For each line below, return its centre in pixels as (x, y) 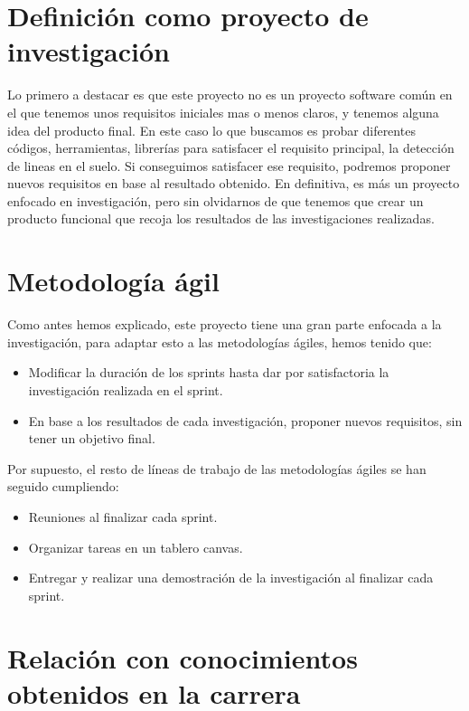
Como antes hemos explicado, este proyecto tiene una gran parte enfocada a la (225, 324)
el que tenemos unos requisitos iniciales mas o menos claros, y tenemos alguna (223, 112)
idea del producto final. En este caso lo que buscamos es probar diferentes (211, 130)
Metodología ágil (113, 281)
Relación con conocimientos (183, 657)
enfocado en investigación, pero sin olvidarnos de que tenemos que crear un (216, 200)
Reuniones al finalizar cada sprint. (123, 516)
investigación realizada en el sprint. (126, 389)
